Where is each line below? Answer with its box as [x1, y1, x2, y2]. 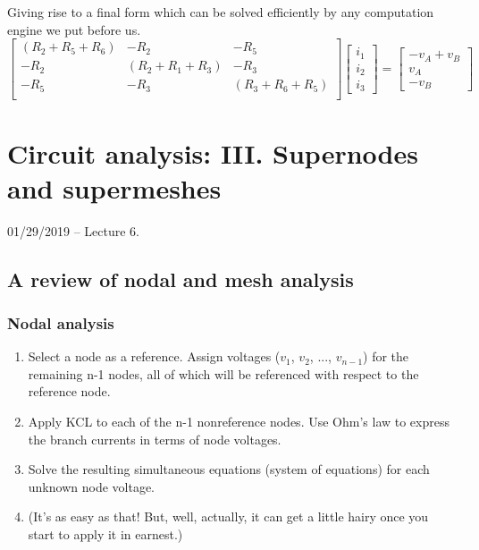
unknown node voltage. [28, 477, 155, 495]
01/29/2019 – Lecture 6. [7, 221, 139, 240]
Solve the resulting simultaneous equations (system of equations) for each [28, 460, 430, 478]
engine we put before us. [7, 20, 141, 38]
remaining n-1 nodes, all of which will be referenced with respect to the [28, 364, 419, 383]
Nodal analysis [7, 311, 114, 334]
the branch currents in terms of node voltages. [28, 429, 282, 448]
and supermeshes [7, 169, 222, 206]
